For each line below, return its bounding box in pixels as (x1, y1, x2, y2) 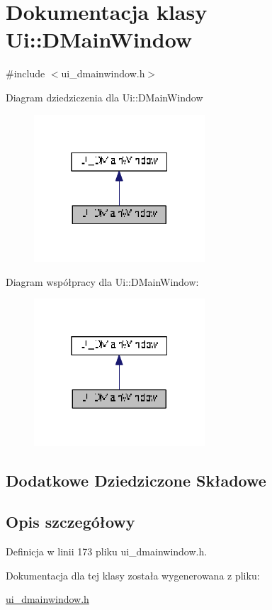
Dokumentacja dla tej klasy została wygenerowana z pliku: (6, 567, 260, 582)
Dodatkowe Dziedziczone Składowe (6, 469, 266, 491)
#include (6, 66, 45, 81)
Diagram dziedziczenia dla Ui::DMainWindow (6, 89, 203, 104)
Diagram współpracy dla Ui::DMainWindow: (6, 274, 199, 289)
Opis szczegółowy (6, 511, 135, 533)
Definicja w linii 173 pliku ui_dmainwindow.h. (6, 544, 208, 559)
